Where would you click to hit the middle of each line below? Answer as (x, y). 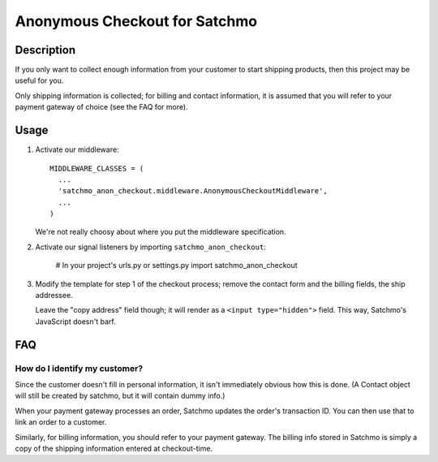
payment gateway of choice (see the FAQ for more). (101, 107)
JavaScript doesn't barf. (76, 322)
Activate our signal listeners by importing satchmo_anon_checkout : (151, 247)
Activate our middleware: (77, 149)
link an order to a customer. (61, 422)
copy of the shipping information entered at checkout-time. (114, 448)
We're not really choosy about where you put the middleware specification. (161, 232)
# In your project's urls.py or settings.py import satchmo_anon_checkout (176, 266)
